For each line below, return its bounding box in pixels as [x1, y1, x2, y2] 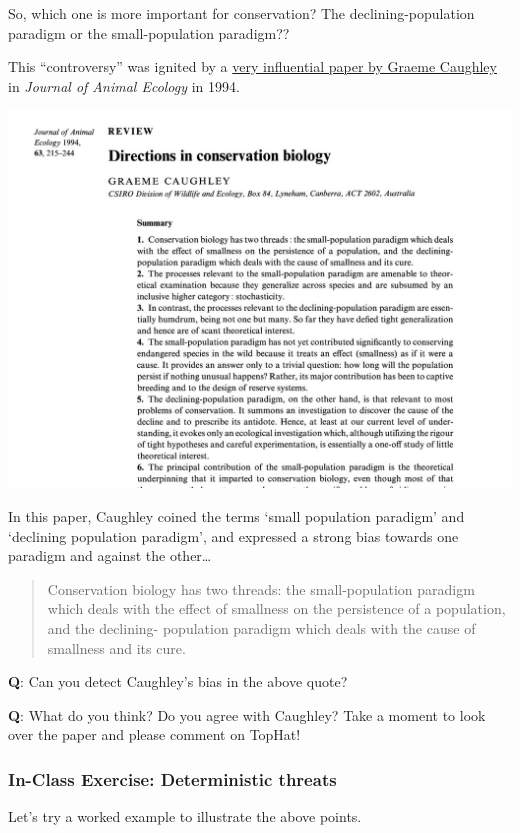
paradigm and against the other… [8, 545, 212, 566]
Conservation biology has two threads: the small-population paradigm [47, 578, 475, 599]
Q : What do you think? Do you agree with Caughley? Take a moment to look [8, 704, 486, 725]
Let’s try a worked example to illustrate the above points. [8, 806, 362, 827]
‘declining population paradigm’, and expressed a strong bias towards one [8, 525, 459, 546]
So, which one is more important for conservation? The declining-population [8, 3, 475, 23]
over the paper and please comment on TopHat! [8, 724, 301, 745]
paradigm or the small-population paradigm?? [8, 22, 290, 43]
